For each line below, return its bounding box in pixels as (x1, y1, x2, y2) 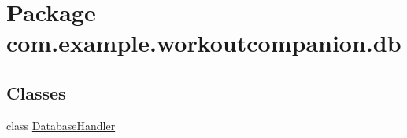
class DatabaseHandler (6, 117, 116, 133)
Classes (6, 80, 66, 104)
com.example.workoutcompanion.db (6, 27, 401, 59)
